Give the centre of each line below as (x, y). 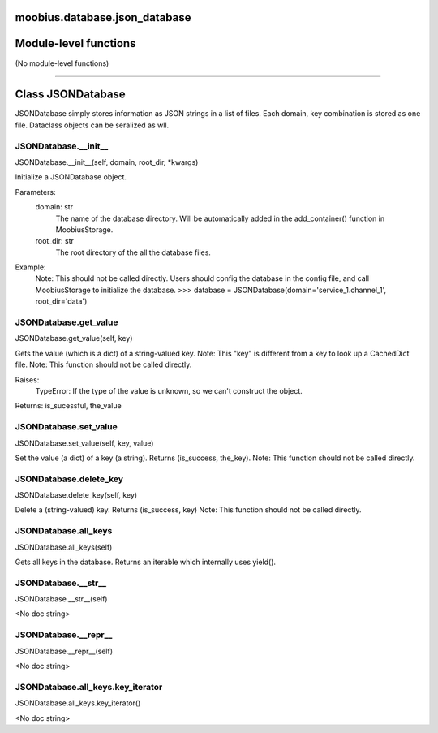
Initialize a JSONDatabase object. (71, 177)
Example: (30, 267)
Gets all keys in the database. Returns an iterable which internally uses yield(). (145, 562)
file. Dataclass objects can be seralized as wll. (92, 125)
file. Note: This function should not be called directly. (103, 364)
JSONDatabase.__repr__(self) (64, 651)
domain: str (54, 207)
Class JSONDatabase (70, 95)
